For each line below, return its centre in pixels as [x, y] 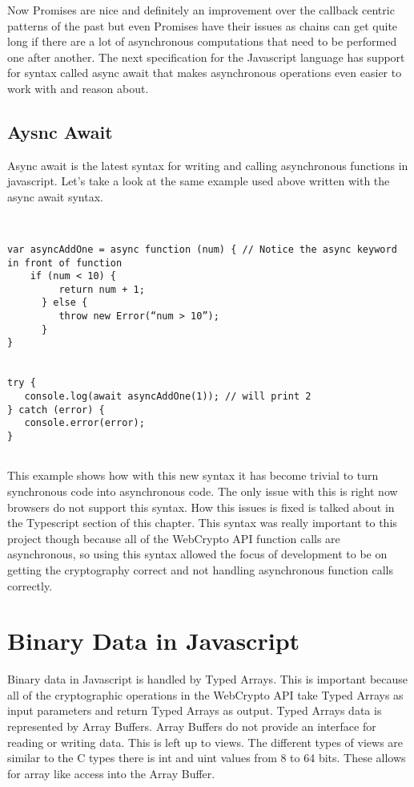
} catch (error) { [56, 410]
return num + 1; [102, 289]
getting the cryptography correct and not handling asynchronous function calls [200, 569]
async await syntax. [55, 196]
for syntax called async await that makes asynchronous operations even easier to [205, 73]
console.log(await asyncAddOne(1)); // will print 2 [168, 397]
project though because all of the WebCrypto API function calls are [174, 538]
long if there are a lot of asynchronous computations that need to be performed [202, 41]
